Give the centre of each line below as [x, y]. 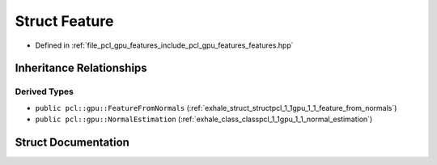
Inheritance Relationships [81, 68]
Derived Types [45, 91]
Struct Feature [64, 21]
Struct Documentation [72, 142]
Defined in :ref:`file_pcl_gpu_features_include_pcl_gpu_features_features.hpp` [164, 45]
